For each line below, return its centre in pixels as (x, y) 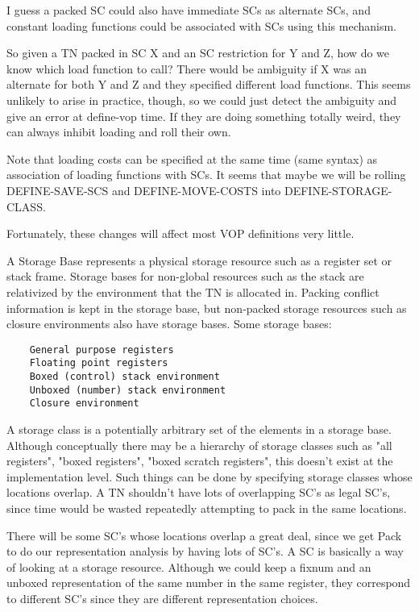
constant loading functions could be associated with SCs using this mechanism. (202, 25)
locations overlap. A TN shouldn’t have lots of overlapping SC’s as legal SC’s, (199, 492)
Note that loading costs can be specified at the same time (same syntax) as (192, 158)
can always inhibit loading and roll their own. (119, 132)
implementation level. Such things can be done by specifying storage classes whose (209, 476)
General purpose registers (102, 350)
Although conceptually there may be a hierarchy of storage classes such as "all (199, 445)
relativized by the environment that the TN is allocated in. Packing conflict (193, 291)
